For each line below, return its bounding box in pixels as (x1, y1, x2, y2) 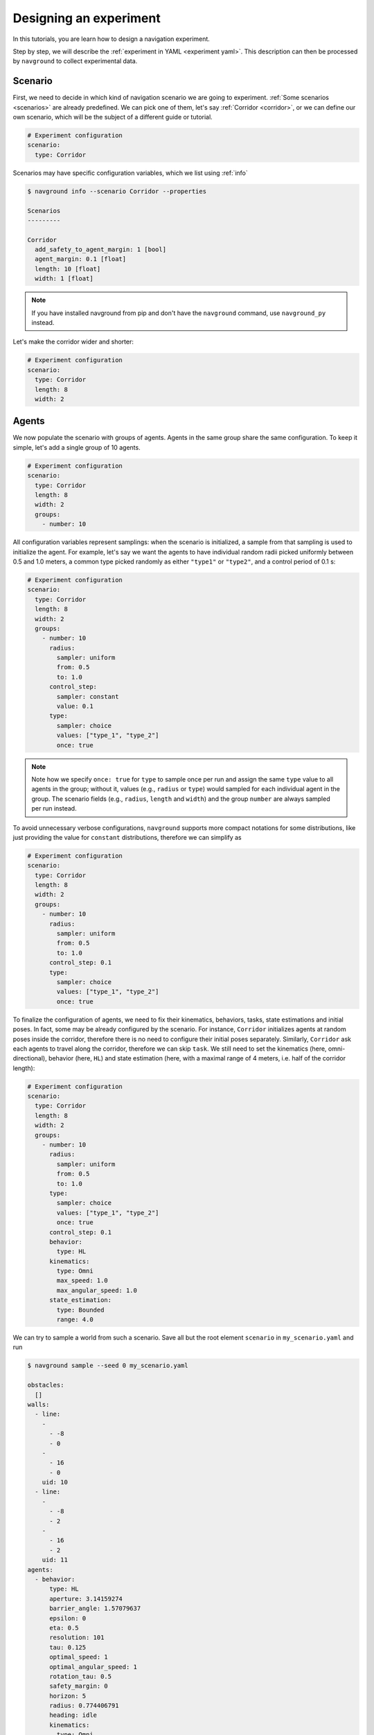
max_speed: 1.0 (56, 1277, 109, 1285)
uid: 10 (42, 1478, 69, 1487)
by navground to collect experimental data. (12, 57, 138, 65)
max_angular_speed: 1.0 (56, 1286, 138, 1294)
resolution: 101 (49, 1634, 105, 1641)
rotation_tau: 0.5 (49, 1673, 112, 1680)
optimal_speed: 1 (49, 1653, 109, 1661)
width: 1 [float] (35, 275, 93, 282)
